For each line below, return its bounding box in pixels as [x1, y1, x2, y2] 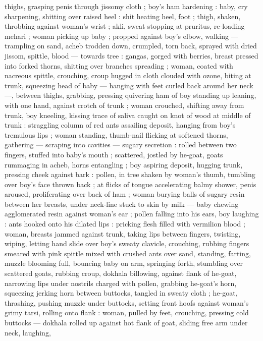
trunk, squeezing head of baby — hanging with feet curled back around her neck [5, 80, 253, 90]
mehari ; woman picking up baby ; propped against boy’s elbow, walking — [5, 30, 238, 41]
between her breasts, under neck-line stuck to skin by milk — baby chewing [5, 198, 239, 209]
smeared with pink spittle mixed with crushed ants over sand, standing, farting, [5, 248, 251, 258]
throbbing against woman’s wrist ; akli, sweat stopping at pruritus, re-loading [5, 21, 245, 31]
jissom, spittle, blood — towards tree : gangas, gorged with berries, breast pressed [5, 50, 258, 61]
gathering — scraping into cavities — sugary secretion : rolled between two [5, 139, 237, 150]
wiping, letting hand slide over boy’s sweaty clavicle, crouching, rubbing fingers [5, 238, 249, 249]
